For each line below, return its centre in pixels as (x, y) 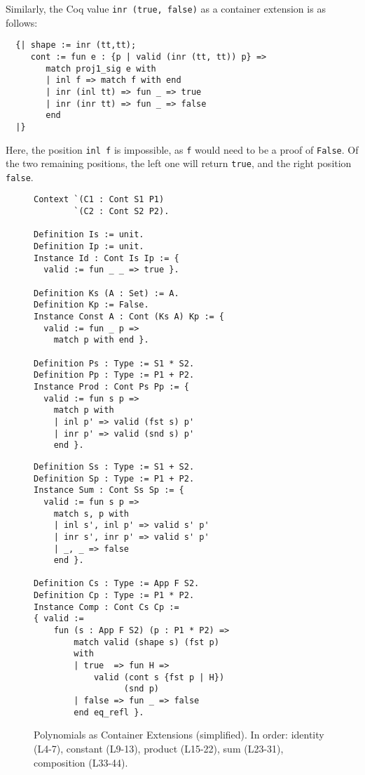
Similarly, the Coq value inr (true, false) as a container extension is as (166, 8)
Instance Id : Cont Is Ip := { (106, 258)
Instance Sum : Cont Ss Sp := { (109, 490)
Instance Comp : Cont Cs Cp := (106, 607)
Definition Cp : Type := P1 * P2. (114, 596)
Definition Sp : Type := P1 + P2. (114, 478)
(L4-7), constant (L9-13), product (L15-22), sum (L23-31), (159, 748)
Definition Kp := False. (91, 305)
